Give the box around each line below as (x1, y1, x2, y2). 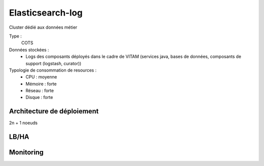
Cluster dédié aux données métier (9, 24, 78, 30)
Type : (9, 33, 22, 39)
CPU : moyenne (25, 74, 57, 80)
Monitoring (9, 148, 44, 157)
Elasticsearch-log (9, 7, 83, 18)
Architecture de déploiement (9, 107, 99, 115)
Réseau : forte (25, 88, 54, 93)
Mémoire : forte (25, 81, 57, 87)
